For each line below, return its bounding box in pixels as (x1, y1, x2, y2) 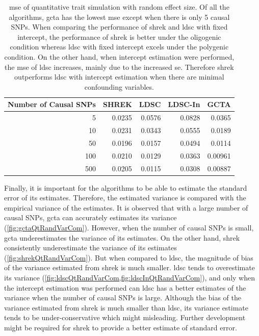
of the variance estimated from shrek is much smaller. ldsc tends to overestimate (4, 262, 255, 273)
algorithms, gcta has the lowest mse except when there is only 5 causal (9, 11, 230, 22)
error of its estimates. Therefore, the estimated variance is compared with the (4, 192, 246, 203)
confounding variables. (84, 81, 154, 92)
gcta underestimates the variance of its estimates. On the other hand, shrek (4, 232, 240, 243)
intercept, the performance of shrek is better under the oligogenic (17, 31, 221, 42)
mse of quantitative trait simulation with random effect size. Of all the (9, 2, 229, 12)
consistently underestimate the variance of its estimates (4, 242, 177, 253)
